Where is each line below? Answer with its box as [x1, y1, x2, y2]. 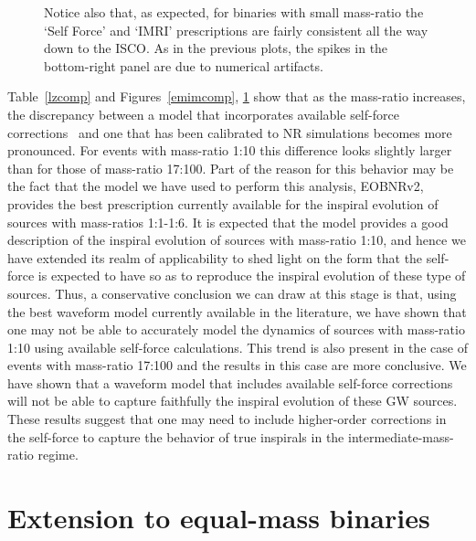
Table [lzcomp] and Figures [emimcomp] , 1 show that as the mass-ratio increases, [7, 87, 466, 106]
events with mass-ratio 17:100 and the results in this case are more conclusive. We [7, 355, 467, 375]
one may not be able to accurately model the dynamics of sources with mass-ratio [7, 320, 465, 339]
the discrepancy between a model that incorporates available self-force [7, 104, 399, 123]
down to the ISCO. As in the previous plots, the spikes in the [44, 38, 388, 58]
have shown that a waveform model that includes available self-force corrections [7, 373, 453, 392]
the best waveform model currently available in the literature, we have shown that [7, 302, 467, 321]
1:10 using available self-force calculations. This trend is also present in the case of [7, 337, 468, 356]
